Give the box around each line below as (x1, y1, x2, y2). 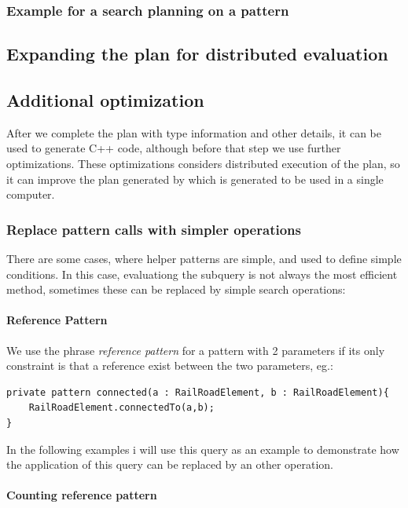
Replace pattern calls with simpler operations (6, 219, 301, 239)
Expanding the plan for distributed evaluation (6, 42, 388, 66)
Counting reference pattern (6, 487, 157, 503)
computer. (6, 186, 55, 203)
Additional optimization (6, 88, 204, 112)
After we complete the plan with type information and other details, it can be (6, 124, 381, 141)
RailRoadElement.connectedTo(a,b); (28, 402, 215, 414)
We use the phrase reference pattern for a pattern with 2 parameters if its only (6, 342, 385, 358)
